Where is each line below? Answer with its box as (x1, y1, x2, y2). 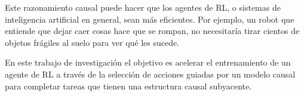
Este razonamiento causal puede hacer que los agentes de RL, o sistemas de (5, 1, 281, 13)
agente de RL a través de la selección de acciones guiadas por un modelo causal (5, 67, 296, 80)
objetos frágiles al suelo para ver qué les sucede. (5, 36, 180, 48)
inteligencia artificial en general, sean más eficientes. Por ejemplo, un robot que (5, 13, 294, 25)
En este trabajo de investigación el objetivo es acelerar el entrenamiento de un (5, 56, 291, 69)
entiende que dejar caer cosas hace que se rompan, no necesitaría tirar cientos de (5, 24, 300, 37)
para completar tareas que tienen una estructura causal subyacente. (5, 79, 252, 92)
